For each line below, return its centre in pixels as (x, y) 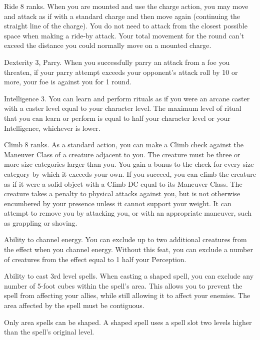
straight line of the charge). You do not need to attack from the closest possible (126, 26)
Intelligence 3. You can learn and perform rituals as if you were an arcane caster (127, 98)
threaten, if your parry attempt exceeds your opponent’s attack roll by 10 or (121, 72)
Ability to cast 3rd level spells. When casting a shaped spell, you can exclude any (129, 276)
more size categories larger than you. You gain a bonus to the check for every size (129, 164)
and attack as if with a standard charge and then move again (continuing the (122, 16)
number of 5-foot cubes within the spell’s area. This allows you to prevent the (123, 285)
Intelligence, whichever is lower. (52, 128)
